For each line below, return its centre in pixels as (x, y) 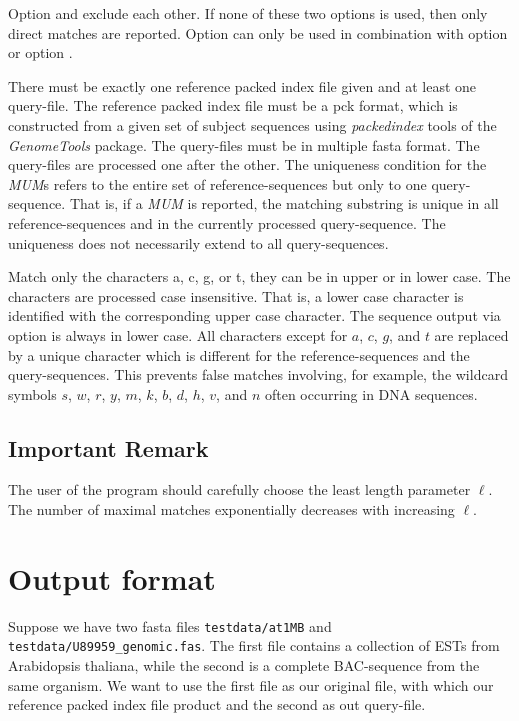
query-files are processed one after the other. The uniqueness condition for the (247, 164)
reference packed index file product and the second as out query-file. (217, 704)
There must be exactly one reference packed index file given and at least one (242, 85)
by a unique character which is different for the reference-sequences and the (239, 354)
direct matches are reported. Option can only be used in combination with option (258, 32)
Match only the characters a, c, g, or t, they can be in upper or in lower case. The (259, 276)
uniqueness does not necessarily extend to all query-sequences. (198, 242)
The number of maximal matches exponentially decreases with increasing (231, 509)
